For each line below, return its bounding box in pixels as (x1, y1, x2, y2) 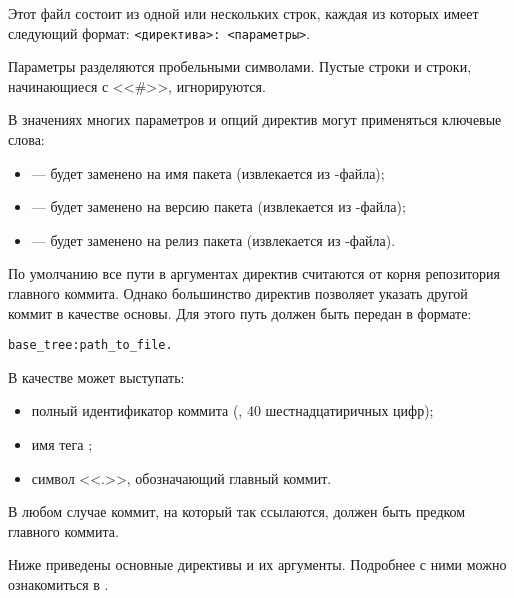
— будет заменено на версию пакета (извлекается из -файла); (31, 196, 406, 217)
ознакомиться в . (8, 574, 109, 594)
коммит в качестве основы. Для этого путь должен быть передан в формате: (8, 302, 472, 323)
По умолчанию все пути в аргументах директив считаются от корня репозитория (8, 263, 500, 284)
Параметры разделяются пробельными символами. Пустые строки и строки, (8, 56, 472, 77)
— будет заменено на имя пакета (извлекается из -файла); (31, 162, 385, 183)
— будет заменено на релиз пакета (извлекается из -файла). (31, 229, 396, 250)
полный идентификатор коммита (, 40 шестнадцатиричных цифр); (31, 400, 434, 421)
